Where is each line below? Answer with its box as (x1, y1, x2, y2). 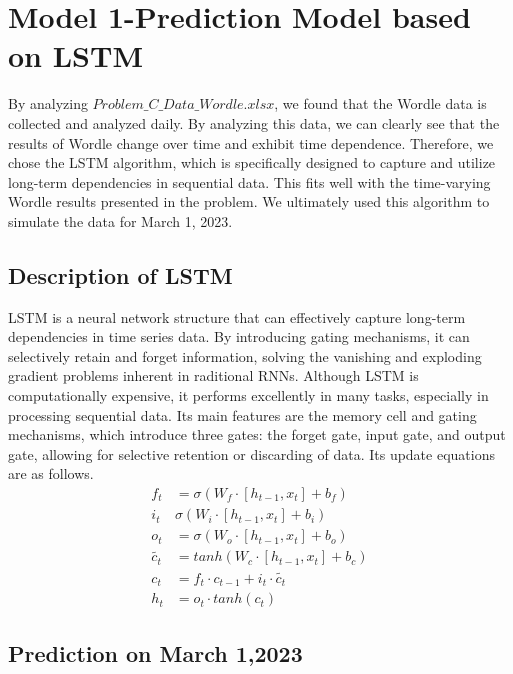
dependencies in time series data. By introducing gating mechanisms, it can (8, 326, 470, 347)
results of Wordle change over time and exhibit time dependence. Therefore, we (8, 132, 494, 153)
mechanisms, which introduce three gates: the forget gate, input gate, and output (8, 424, 506, 445)
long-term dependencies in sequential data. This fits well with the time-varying (8, 171, 491, 192)
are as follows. (8, 463, 94, 484)
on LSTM (8, 35, 143, 76)
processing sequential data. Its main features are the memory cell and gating (8, 404, 477, 425)
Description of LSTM (8, 259, 233, 290)
